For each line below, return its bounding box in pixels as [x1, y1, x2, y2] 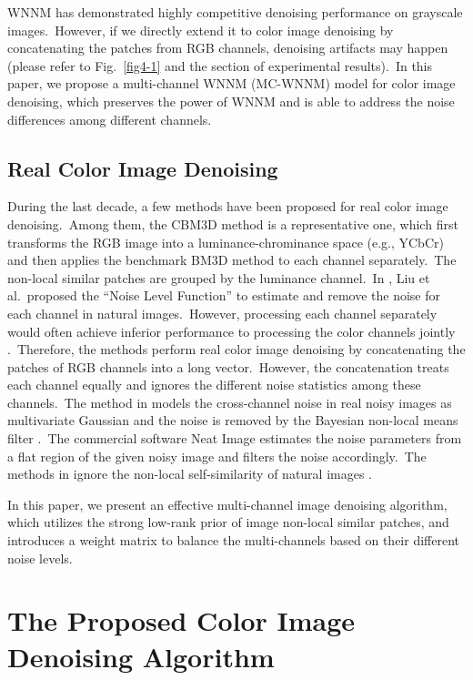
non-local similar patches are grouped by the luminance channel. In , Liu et [7, 268, 430, 287]
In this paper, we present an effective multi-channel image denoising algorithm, [7, 494, 448, 513]
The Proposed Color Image [7, 602, 356, 639]
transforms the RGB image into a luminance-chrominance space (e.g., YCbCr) [7, 232, 444, 251]
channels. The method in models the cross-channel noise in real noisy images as [7, 392, 452, 411]
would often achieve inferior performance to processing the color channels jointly [7, 321, 456, 340]
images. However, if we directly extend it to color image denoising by [7, 20, 394, 39]
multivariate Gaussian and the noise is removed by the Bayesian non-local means [7, 411, 458, 430]
